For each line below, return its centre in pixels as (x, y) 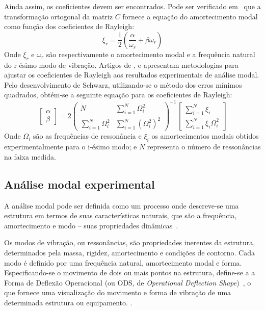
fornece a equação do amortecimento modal (190, 16)
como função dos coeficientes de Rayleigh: (69, 26)
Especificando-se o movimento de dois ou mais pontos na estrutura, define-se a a (130, 273)
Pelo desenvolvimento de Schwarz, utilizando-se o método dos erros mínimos (123, 84)
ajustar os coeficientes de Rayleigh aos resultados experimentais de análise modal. (132, 75)
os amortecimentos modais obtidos (205, 136)
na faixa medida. (30, 156)
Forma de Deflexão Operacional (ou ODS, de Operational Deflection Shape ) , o (128, 282)
